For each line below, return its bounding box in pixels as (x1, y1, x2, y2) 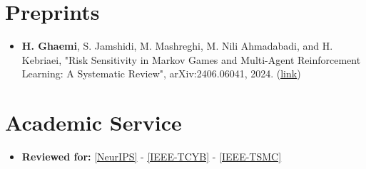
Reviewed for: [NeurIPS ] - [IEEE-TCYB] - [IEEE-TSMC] (21, 149, 282, 164)
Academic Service (5, 108, 182, 137)
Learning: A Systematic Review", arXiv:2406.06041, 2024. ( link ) (21, 66, 301, 81)
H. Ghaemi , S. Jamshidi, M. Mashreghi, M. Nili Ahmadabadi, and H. (21, 38, 333, 53)
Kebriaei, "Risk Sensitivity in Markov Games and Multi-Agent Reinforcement (21, 52, 361, 67)
